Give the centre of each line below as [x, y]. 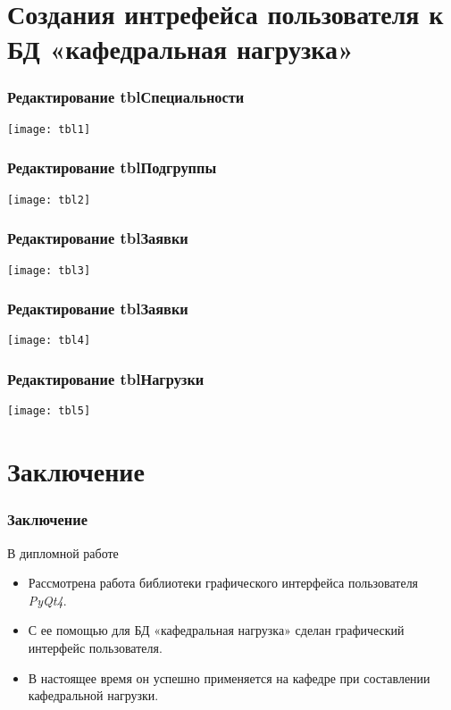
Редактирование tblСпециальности [126, 97]
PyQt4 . [47, 600]
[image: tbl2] [49, 200]
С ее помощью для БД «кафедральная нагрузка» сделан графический [216, 630]
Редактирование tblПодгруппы [112, 167]
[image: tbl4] [49, 341]
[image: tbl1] [49, 129]
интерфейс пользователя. [95, 647]
